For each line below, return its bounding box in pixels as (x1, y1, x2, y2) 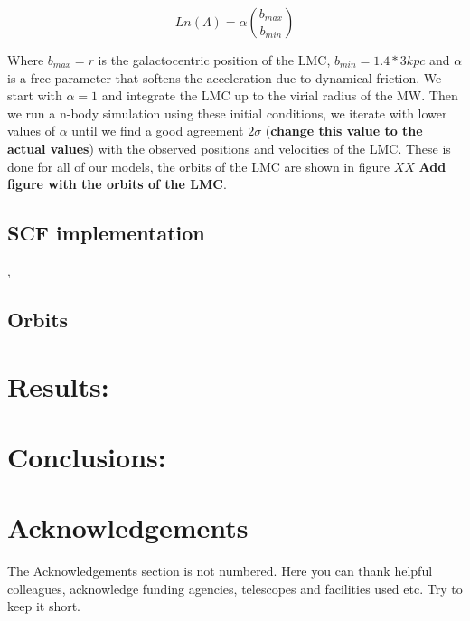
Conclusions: (7, 438, 166, 475)
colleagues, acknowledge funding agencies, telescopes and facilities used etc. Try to (7, 579, 463, 597)
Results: (7, 367, 109, 404)
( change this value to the (265, 121, 423, 140)
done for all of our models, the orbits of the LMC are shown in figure (7, 156, 390, 175)
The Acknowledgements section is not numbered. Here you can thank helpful (7, 561, 433, 580)
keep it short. (7, 597, 81, 616)
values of (7, 121, 55, 140)
